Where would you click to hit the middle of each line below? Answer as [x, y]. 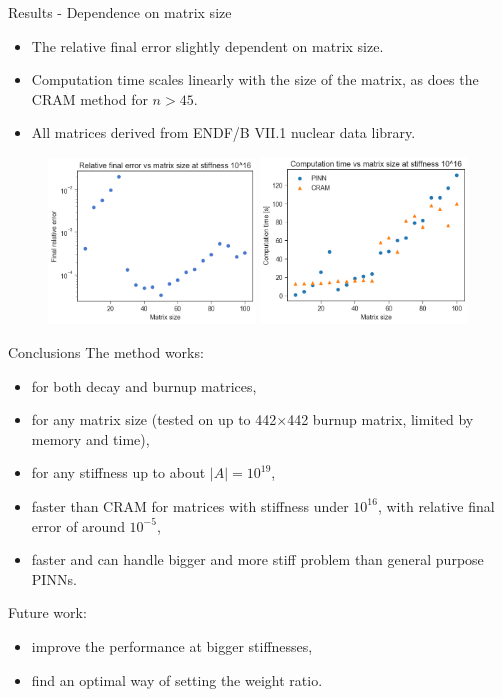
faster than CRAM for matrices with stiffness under [190, 505]
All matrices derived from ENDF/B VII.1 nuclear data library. [223, 132]
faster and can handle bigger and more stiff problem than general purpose [257, 559]
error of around [78, 525]
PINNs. [54, 578]
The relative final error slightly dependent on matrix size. [207, 45]
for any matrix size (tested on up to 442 [154, 419]
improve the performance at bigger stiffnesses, [172, 645]
